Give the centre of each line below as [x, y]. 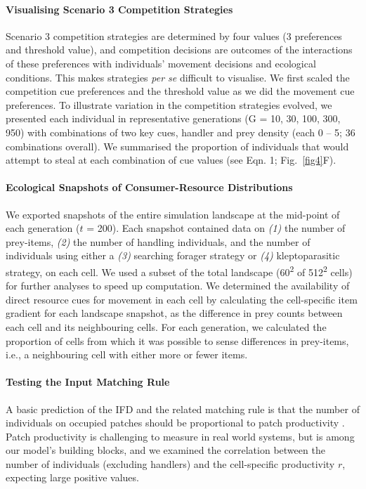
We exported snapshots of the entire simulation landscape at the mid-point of [173, 214]
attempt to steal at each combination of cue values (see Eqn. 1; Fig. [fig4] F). [171, 160]
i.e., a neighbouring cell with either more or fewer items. [127, 354]
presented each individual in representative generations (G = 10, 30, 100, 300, [173, 118]
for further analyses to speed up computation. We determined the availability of [178, 286]
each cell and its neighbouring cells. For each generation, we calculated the [166, 326]
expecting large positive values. [72, 477]
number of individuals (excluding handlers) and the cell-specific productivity [170, 463]
